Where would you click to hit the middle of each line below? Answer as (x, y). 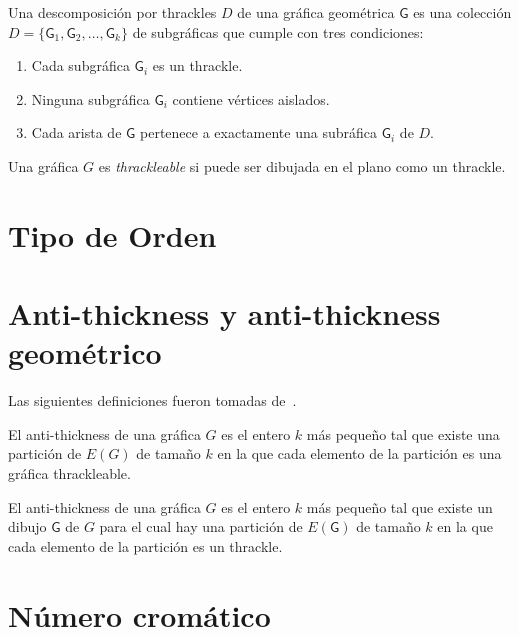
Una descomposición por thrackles (112, 12)
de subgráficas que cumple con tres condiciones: (278, 31)
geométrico (85, 352)
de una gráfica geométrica (316, 12)
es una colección (462, 12)
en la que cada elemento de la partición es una (359, 453)
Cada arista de (76, 132)
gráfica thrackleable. (69, 473)
